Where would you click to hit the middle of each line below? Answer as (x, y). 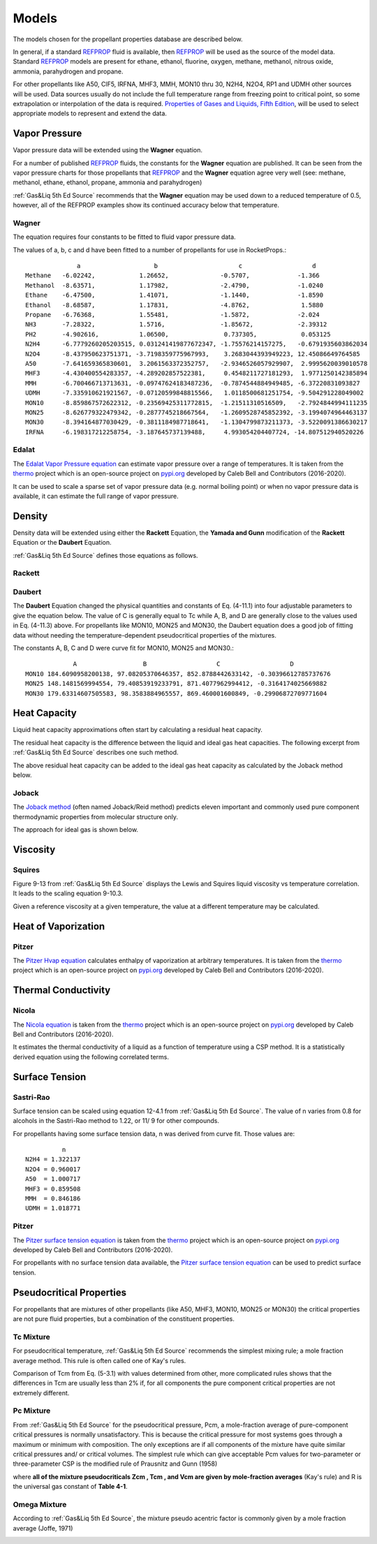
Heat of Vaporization (59, 926)
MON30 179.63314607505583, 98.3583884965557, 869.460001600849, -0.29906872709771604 (176, 693)
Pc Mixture (32, 1411)
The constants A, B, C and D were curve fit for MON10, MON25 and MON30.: (123, 648)
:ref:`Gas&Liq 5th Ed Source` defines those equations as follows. (105, 555)
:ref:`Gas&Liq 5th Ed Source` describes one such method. (96, 752)
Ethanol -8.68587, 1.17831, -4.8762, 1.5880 (175, 305)
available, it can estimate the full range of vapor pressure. (96, 497)
